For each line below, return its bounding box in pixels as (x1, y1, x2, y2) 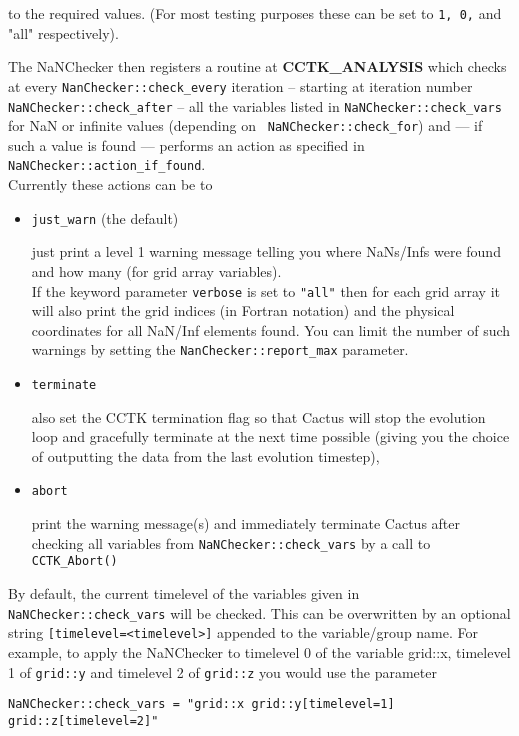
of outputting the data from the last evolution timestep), (31, 445, 380, 466)
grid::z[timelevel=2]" (8, 713, 159, 728)
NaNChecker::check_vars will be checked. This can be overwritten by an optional (8, 602, 511, 623)
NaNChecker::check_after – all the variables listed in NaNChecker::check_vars (8, 95, 502, 116)
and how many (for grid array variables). (31, 260, 282, 281)
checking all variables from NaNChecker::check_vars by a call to (31, 532, 431, 553)
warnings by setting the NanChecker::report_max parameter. (31, 339, 409, 360)
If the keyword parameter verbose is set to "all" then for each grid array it (31, 280, 501, 301)
